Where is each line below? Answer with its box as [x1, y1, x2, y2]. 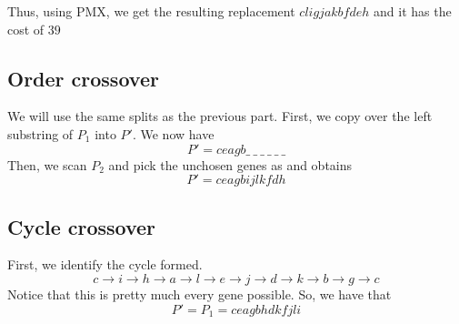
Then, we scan [7, 155, 87, 174]
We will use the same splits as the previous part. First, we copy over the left [7, 106, 433, 126]
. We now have [132, 124, 215, 143]
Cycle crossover [7, 212, 156, 240]
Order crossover [7, 64, 159, 92]
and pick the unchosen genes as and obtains [108, 155, 353, 174]
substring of [7, 124, 74, 143]
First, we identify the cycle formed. [7, 255, 203, 274]
